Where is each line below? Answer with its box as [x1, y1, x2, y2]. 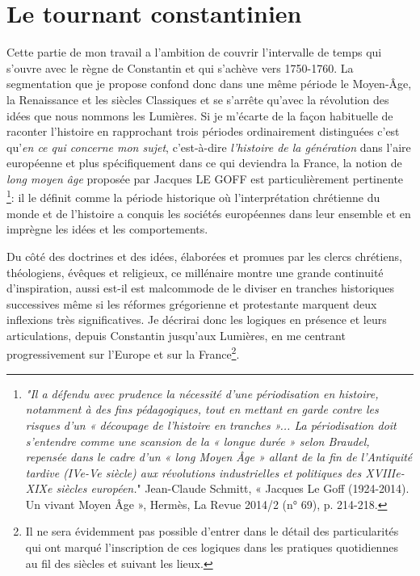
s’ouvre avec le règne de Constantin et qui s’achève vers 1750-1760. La [6, 59, 354, 76]
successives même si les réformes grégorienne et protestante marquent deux [6, 295, 377, 312]
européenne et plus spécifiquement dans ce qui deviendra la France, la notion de [6, 154, 402, 171]
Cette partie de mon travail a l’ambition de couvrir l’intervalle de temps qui [6, 44, 382, 61]
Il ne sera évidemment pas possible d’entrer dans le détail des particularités [25, 523, 399, 540]
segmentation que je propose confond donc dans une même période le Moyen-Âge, [6, 75, 412, 92]
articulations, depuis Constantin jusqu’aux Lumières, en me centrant [6, 326, 346, 343]
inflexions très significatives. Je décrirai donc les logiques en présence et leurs [6, 311, 387, 328]
